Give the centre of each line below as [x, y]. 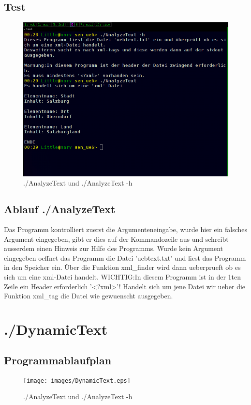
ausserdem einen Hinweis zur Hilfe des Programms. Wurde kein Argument [114, 248]
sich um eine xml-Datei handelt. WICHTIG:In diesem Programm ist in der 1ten [123, 277]
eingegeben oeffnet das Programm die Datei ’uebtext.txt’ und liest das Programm [125, 257]
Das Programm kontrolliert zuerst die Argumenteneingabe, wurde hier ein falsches [126, 229]
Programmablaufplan [58, 360]
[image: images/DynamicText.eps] [77, 381]
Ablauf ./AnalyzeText [60, 209]
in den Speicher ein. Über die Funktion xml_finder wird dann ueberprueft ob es [122, 267]
